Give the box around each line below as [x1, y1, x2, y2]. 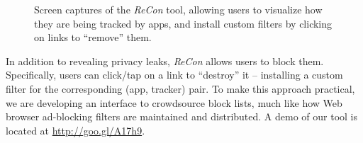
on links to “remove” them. [34, 30, 152, 45]
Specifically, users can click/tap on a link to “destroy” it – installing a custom [6, 67, 343, 82]
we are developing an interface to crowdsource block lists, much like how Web [6, 95, 342, 110]
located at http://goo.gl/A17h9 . [6, 122, 145, 137]
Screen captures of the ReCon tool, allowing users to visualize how [34, 2, 323, 16]
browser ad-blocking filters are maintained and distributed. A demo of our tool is [6, 109, 358, 124]
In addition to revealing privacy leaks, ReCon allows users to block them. [6, 53, 324, 68]
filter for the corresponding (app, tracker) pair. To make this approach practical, [6, 81, 355, 96]
